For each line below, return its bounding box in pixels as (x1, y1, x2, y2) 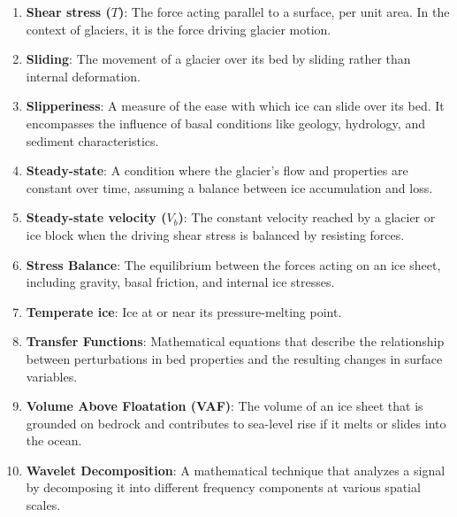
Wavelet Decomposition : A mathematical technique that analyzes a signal (26, 460, 446, 479)
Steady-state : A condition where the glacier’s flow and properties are (26, 161, 408, 180)
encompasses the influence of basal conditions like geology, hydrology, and (26, 113, 425, 132)
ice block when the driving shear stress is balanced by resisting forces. (26, 225, 405, 243)
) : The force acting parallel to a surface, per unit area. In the (118, 3, 450, 20)
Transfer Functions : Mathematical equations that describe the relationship (26, 332, 445, 351)
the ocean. (26, 431, 82, 450)
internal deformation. (26, 66, 141, 85)
